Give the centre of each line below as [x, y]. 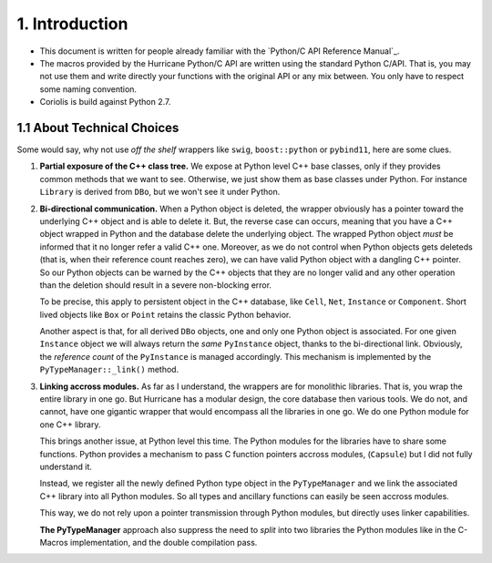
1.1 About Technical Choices [98, 128]
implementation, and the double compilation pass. [164, 542]
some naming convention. [88, 89]
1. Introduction [72, 24]
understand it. [66, 466]
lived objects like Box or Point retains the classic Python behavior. [165, 314]
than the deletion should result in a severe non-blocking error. [156, 285]
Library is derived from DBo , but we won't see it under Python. [160, 192]
